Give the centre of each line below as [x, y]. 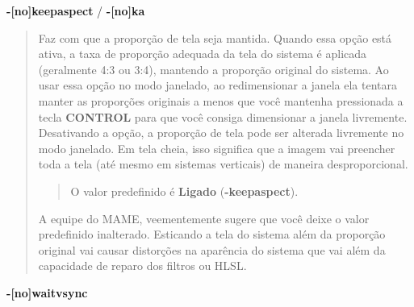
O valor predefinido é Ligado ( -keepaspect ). [184, 191]
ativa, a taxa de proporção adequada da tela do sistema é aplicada [203, 54]
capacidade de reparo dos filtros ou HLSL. [142, 266]
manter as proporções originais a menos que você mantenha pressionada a [221, 100]
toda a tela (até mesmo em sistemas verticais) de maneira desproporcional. [223, 164]
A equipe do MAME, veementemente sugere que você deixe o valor [204, 218]
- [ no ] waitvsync [47, 292]
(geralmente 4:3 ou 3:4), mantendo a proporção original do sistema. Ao [213, 69]
